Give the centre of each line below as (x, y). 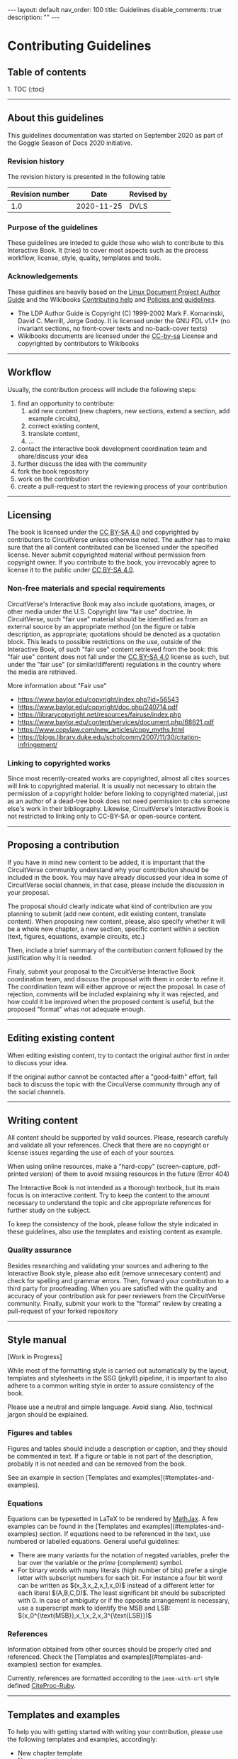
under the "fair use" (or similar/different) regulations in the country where (114, 664)
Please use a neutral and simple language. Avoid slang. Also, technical (110, 1407)
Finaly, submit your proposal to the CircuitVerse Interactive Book (101, 971)
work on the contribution (53, 479)
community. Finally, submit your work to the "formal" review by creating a (114, 1303)
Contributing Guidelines (79, 46)
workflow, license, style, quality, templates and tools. (84, 258)
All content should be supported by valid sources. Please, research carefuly (118, 1138)
